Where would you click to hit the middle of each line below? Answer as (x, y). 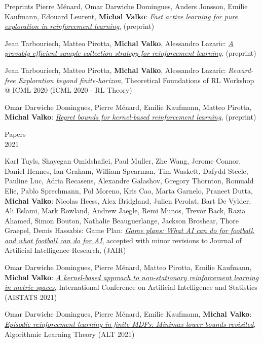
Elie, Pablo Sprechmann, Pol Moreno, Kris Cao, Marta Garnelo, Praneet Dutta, (129, 190)
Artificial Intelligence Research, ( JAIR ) (65, 250)
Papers (15, 134)
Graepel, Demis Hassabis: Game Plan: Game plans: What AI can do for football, (130, 230)
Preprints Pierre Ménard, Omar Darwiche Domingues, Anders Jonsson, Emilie (126, 6)
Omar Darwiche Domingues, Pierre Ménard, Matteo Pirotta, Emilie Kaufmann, (128, 267)
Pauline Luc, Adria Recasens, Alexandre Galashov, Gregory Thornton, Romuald (129, 181)
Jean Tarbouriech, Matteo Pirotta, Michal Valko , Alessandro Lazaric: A (119, 43)
